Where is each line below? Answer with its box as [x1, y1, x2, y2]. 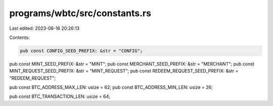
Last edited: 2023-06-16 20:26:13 [9, 25, 80, 31]
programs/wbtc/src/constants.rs [9, 8, 152, 19]
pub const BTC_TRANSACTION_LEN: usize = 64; [9, 93, 111, 99]
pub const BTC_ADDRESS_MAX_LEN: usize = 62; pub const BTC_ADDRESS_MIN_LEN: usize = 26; [9, 84, 213, 90]
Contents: [9, 34, 30, 40]
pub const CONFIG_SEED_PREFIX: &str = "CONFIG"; [20, 48, 143, 54]
